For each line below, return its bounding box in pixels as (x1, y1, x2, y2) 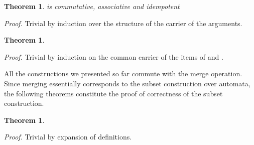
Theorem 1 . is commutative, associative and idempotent (4, 1, 180, 11)
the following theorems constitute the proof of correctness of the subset (4, 88, 223, 98)
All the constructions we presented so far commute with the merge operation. (4, 68, 242, 79)
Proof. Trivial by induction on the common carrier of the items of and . (4, 51, 223, 62)
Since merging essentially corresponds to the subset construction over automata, (4, 78, 250, 88)
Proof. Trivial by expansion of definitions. (4, 131, 132, 142)
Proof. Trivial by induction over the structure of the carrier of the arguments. (4, 18, 242, 28)
